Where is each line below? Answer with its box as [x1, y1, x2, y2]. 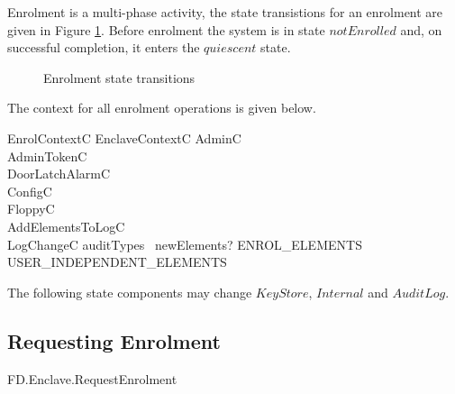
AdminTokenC [7, 146, 87, 165]
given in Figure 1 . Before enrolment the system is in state [7, 20, 325, 39]
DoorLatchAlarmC [7, 164, 111, 183]
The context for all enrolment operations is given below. [7, 98, 316, 117]
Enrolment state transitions [43, 68, 196, 87]
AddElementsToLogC [7, 216, 125, 235]
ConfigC [7, 181, 52, 200]
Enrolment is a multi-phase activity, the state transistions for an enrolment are [7, 3, 443, 21]
